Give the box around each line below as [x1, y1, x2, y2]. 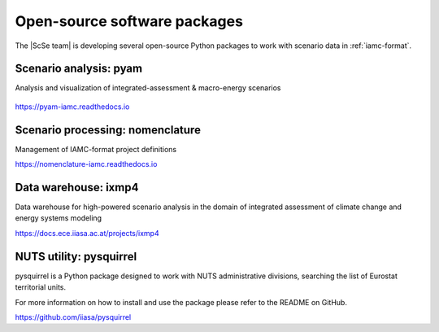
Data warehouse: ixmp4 [15, 180, 139, 194]
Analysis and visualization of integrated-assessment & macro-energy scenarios [15, 83, 281, 93]
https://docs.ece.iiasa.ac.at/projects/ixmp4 [15, 228, 159, 238]
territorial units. [15, 282, 67, 292]
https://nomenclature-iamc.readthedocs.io [15, 159, 158, 169]
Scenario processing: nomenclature [15, 123, 201, 137]
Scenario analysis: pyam [15, 62, 142, 76]
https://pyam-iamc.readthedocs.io [15, 102, 130, 111]
